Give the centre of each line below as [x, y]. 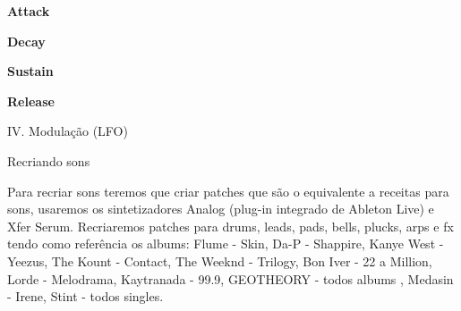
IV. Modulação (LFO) [68, 131]
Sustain [30, 71]
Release [31, 101]
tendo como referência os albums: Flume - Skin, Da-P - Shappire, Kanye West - [226, 244]
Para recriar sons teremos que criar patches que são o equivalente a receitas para [228, 191]
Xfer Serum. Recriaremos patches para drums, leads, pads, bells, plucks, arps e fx [230, 226]
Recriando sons [49, 160]
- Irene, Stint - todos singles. [85, 296]
